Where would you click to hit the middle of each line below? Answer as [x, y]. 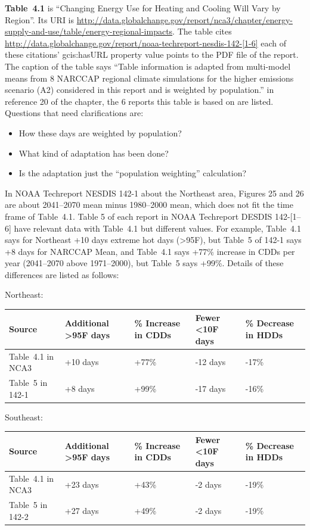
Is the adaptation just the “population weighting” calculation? [133, 173]
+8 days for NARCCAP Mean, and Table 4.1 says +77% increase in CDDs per [150, 251]
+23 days [82, 484]
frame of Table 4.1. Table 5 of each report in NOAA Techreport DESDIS [139, 216]
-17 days [210, 388]
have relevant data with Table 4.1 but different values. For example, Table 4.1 [157, 228]
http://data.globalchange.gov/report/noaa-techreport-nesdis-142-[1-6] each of [146, 43]
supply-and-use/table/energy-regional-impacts [89, 31]
